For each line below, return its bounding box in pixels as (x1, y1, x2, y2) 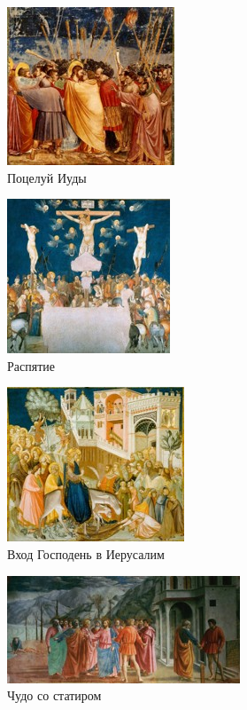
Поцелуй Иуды (7, 168, 87, 186)
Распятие (7, 356, 55, 375)
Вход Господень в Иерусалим (7, 544, 165, 563)
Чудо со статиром (7, 686, 102, 705)
